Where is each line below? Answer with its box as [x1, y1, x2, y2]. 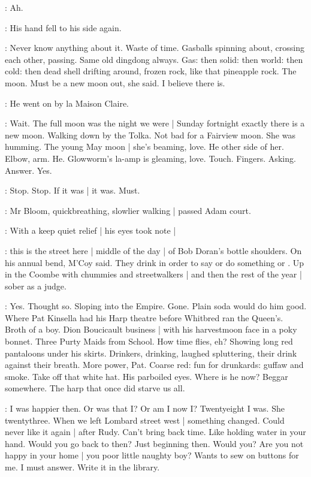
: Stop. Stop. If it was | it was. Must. [5, 184, 140, 197]
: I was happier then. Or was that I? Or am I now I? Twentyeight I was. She [5, 402, 285, 415]
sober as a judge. [5, 279, 67, 292]
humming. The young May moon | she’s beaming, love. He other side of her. [5, 140, 284, 153]
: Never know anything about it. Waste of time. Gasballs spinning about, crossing [5, 41, 305, 54]
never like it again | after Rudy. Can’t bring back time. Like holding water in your [5, 425, 306, 438]
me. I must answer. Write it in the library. [5, 461, 160, 473]
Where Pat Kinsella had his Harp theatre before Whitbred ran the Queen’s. [5, 311, 283, 324]
